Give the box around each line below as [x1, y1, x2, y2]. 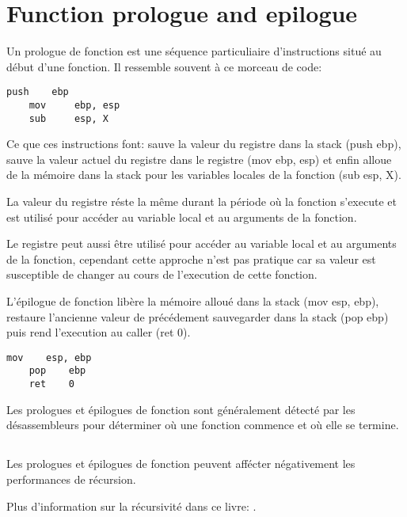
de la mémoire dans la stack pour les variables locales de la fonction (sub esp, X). [6, 166, 401, 183]
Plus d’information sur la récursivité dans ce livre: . [6, 497, 257, 514]
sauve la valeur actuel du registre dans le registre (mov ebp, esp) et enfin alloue [6, 150, 392, 167]
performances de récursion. [6, 470, 136, 487]
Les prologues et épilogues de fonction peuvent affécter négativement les [6, 455, 356, 472]
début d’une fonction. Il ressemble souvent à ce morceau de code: [6, 58, 322, 74]
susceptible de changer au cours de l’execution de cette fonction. [6, 266, 318, 283]
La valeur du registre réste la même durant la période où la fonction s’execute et [6, 193, 397, 210]
